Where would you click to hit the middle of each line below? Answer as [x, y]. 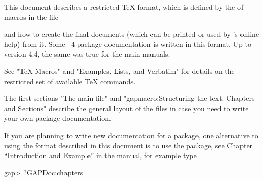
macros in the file [31, 17]
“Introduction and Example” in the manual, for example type [101, 155]
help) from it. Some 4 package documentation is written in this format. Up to [128, 44]
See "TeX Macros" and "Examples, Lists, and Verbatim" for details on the [119, 71]
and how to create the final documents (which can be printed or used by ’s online [132, 34]
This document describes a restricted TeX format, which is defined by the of [124, 7]
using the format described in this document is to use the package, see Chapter [128, 145]
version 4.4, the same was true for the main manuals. [87, 54]
